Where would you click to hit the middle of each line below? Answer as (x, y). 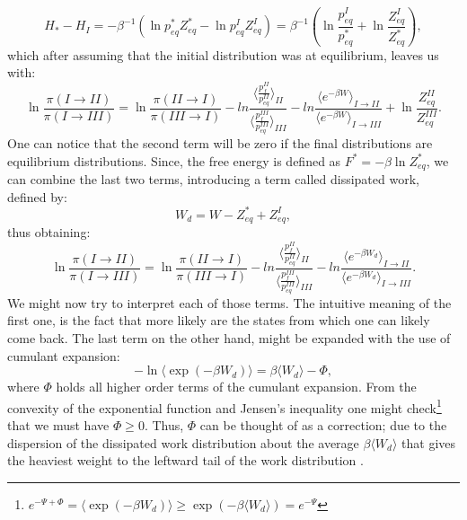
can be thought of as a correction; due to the (323, 424)
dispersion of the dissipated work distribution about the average (183, 442)
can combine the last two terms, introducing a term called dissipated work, (213, 179)
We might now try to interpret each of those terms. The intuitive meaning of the (229, 302)
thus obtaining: (49, 232)
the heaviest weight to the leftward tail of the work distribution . (185, 460)
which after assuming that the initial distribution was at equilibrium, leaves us (223, 54)
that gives (429, 442)
